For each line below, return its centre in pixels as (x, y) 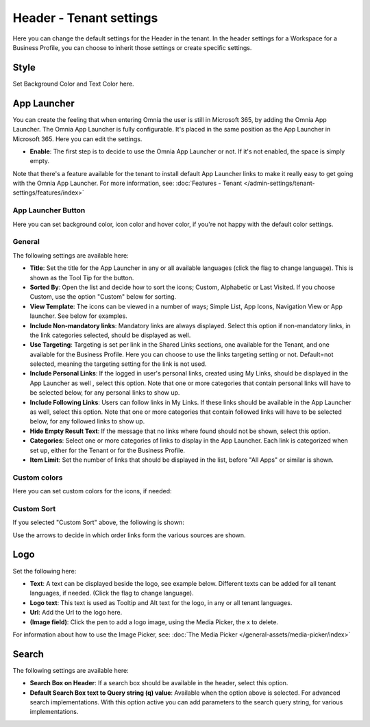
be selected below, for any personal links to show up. (105, 393)
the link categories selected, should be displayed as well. (110, 335)
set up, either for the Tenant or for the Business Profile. (107, 450)
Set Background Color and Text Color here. (73, 84)
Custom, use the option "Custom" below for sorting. (103, 297)
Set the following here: (45, 571)
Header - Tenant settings (85, 18)
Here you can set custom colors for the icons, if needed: (92, 491)
